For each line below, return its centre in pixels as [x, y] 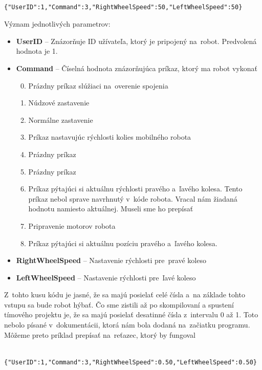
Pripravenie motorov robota [72, 225]
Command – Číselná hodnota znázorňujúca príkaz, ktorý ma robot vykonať [137, 68]
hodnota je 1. [37, 51]
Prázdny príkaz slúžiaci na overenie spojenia [98, 85]
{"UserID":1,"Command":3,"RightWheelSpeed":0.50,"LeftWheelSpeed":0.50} [130, 362]
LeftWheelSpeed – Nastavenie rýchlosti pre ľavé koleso [106, 277]
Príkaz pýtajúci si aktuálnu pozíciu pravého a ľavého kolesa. [123, 243]
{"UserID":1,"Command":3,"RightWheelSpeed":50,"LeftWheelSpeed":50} [123, 7]
